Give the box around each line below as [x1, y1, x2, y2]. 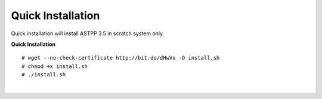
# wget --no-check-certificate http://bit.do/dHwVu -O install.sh [21, 54, 220, 61]
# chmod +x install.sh [21, 63, 88, 70]
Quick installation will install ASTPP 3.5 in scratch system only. [11, 30, 165, 37]
